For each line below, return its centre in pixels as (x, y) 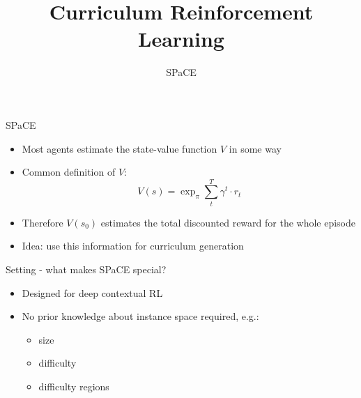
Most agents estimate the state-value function (120, 148)
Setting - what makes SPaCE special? (86, 269)
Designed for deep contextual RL (92, 292)
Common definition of (69, 172)
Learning (181, 39)
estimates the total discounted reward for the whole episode (228, 222)
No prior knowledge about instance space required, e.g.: (140, 316)
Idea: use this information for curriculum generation (133, 246)
